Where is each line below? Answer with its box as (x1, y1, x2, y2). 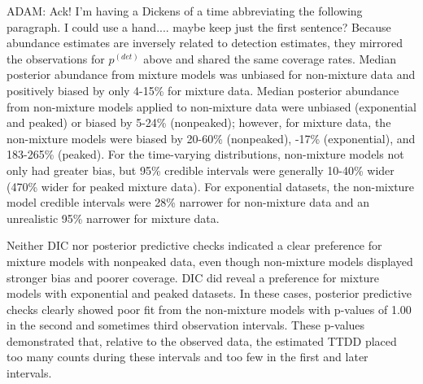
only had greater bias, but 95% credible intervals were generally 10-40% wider (7, 161, 395, 178)
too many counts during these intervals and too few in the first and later (7, 348, 368, 365)
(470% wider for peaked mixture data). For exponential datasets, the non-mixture (7, 177, 415, 194)
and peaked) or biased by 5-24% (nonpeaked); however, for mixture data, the (7, 114, 391, 131)
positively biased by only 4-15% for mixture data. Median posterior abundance (7, 81, 399, 98)
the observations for (7, 50, 105, 67)
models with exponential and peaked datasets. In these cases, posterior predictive (7, 285, 412, 302)
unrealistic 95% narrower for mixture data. (7, 209, 220, 226)
